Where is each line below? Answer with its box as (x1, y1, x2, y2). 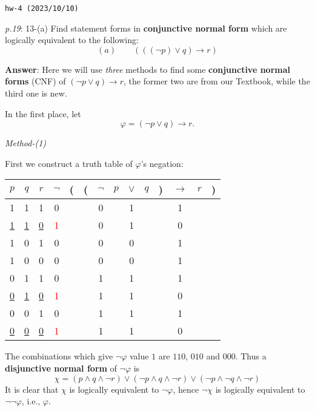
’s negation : (141, 157, 184, 169)
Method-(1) (5, 137, 47, 149)
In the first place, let (5, 107, 81, 120)
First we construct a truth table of (5, 157, 133, 169)
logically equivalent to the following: (5, 33, 139, 46)
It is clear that (5, 382, 59, 395)
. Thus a (235, 350, 267, 362)
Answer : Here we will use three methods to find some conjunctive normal (5, 63, 290, 75)
